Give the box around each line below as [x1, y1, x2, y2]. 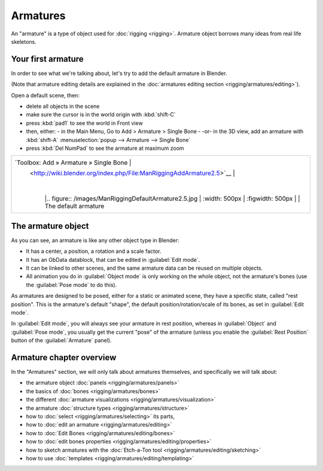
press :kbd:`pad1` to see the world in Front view [26, 119, 143, 126]
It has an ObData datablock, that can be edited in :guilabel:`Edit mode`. [26, 256, 200, 263]
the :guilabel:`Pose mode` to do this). [26, 281, 117, 288]
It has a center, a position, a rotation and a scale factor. [26, 247, 161, 255]
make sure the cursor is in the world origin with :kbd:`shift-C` [26, 111, 176, 118]
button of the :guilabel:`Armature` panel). [11, 337, 112, 344]
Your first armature [11, 54, 84, 64]
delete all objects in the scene [26, 102, 100, 110]
